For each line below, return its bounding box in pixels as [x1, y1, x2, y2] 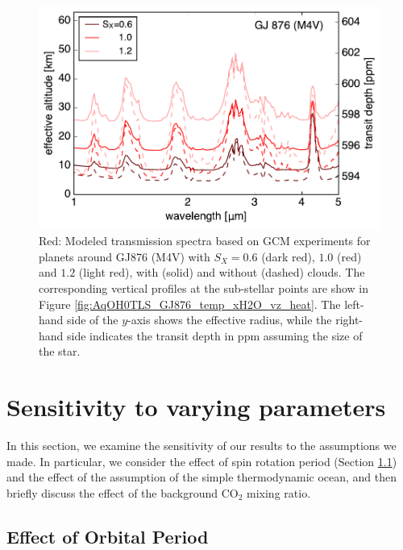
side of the [67, 311, 118, 328]
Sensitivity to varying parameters [6, 390, 386, 423]
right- [335, 311, 364, 328]
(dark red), [261, 248, 315, 265]
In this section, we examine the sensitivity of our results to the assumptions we [6, 437, 397, 454]
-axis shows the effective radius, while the [127, 311, 332, 328]
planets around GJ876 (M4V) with [39, 248, 210, 265]
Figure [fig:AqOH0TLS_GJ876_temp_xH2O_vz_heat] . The [39, 295, 341, 312]
